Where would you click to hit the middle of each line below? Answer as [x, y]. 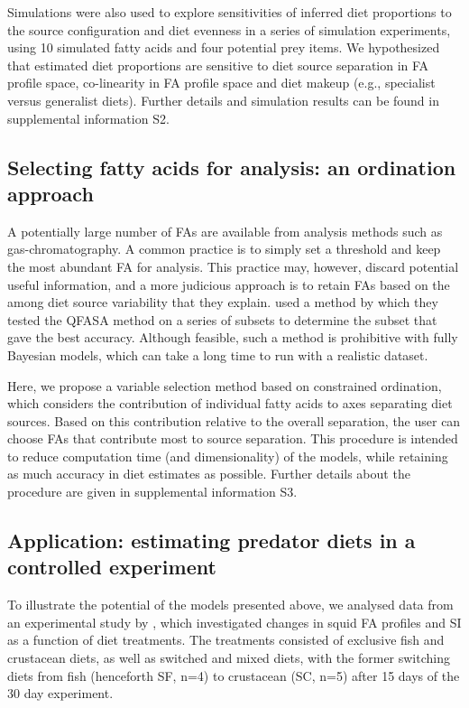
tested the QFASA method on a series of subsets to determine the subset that [222, 319]
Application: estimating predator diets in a [212, 540]
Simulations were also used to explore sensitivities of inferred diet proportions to [230, 12]
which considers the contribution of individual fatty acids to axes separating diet [230, 403]
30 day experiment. [60, 693]
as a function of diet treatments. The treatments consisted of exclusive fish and [226, 640]
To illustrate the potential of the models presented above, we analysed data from [230, 605]
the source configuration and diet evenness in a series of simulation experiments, [229, 29]
